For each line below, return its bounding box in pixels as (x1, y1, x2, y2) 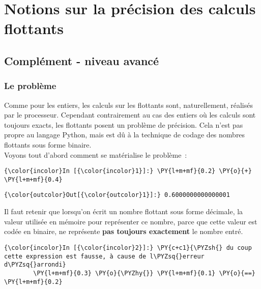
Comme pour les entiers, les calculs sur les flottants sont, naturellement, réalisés (4, 99, 253, 110)
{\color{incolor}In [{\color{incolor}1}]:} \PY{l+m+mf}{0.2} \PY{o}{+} (4, 167, 252, 175)
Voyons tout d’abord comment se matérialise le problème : (4, 149, 187, 160)
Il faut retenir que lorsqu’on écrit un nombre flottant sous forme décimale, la (4, 206, 243, 217)
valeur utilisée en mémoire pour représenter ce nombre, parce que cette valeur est (4, 216, 257, 226)
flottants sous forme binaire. (4, 139, 92, 150)
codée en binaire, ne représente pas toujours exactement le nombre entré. (4, 226, 243, 237)
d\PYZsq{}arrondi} (4, 261, 66, 269)
